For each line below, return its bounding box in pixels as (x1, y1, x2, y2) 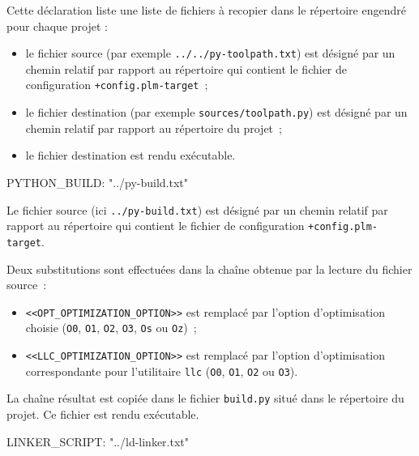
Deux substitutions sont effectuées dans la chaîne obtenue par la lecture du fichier (6, 260, 413, 277)
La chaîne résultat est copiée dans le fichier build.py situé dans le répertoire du (6, 390, 404, 407)
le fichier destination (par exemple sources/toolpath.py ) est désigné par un (25, 104, 408, 121)
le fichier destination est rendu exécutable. (25, 147, 236, 164)
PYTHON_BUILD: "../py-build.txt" (6, 173, 189, 190)
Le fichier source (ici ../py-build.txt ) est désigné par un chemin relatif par (6, 201, 388, 218)
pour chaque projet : (6, 17, 108, 34)
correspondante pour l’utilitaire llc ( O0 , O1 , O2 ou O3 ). (25, 362, 298, 379)
